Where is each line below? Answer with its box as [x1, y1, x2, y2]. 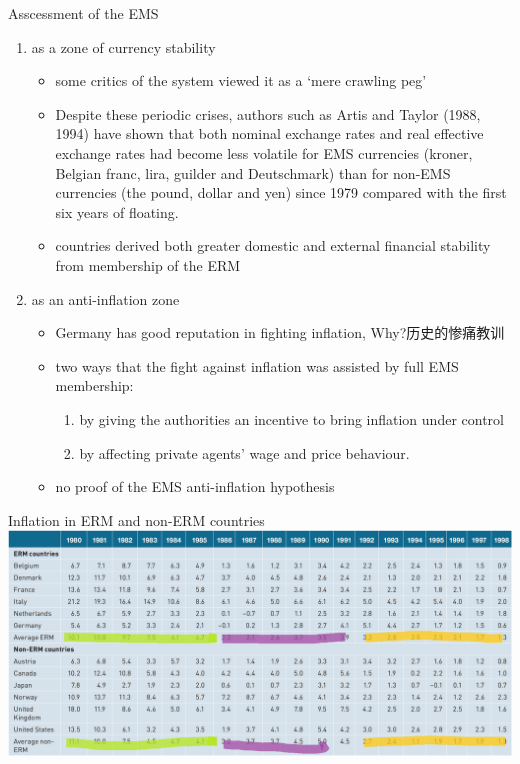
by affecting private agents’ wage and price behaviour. [79, 442, 410, 463]
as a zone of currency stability [31, 36, 216, 57]
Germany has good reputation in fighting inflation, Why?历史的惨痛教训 [55, 322, 505, 343]
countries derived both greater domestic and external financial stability [55, 235, 491, 256]
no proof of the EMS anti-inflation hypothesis [55, 476, 335, 497]
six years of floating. [55, 201, 179, 222]
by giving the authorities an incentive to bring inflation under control [79, 408, 504, 429]
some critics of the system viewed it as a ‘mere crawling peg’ [55, 70, 427, 91]
